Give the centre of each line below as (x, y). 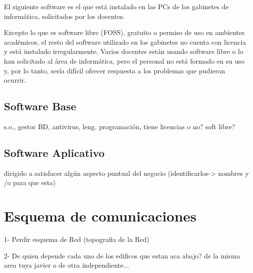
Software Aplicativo (54, 152)
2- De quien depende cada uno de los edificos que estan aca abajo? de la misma (122, 255)
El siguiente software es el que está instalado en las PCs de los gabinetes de (116, 6)
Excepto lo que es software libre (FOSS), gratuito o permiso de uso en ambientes (124, 32)
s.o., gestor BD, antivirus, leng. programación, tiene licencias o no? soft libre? (120, 126)
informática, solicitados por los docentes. (64, 16)
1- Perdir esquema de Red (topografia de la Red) (77, 239)
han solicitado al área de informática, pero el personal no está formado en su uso (124, 60)
